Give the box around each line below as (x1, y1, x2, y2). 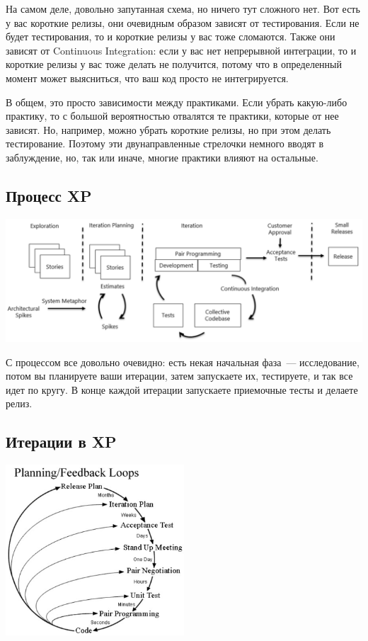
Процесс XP (6, 184, 92, 206)
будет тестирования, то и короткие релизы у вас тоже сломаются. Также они (6, 29, 335, 44)
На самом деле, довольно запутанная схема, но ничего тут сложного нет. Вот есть (6, 1, 360, 16)
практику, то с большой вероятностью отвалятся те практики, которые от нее (6, 108, 339, 123)
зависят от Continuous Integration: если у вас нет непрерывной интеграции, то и (6, 42, 357, 57)
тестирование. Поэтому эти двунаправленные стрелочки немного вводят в (6, 136, 324, 151)
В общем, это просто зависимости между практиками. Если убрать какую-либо (6, 94, 347, 109)
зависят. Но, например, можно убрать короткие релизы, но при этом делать (6, 122, 331, 137)
